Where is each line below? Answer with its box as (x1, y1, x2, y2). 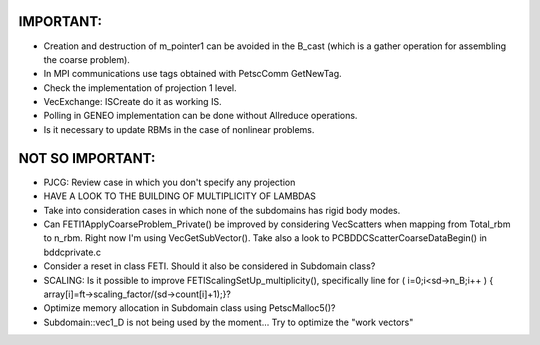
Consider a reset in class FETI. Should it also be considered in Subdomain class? (43, 260, 376, 272)
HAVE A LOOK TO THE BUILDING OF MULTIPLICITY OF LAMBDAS (43, 190, 317, 202)
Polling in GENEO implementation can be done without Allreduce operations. (43, 110, 358, 122)
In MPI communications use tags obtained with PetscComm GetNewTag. (43, 68, 342, 80)
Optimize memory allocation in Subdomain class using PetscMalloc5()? (43, 302, 336, 314)
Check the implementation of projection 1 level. (43, 81, 237, 94)
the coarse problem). (43, 53, 130, 65)
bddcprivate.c (43, 246, 102, 258)
